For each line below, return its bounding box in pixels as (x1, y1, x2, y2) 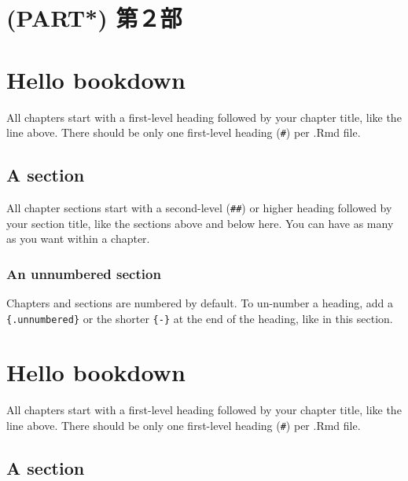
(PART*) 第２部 (6, 2, 182, 34)
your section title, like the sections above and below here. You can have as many (6, 215, 394, 231)
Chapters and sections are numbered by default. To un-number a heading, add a (6, 295, 393, 311)
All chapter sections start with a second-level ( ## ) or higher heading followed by (6, 199, 392, 215)
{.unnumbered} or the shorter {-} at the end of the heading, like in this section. (6, 310, 393, 326)
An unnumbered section (6, 263, 161, 283)
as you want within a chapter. (6, 230, 150, 247)
